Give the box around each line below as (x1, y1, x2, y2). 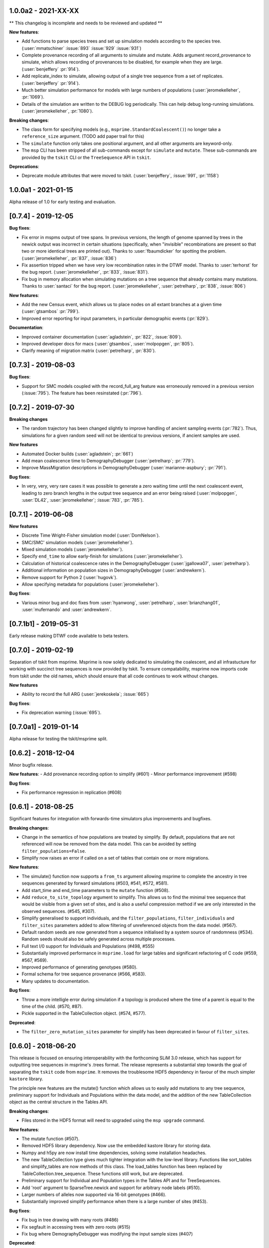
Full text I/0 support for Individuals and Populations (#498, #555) (21, 943, 155, 949)
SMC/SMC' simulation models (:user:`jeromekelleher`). (21, 539, 134, 545)
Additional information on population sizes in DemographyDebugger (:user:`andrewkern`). (21, 567, 206, 574)
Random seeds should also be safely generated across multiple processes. (21, 936, 176, 942)
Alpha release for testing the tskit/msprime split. (9, 736, 108, 742)
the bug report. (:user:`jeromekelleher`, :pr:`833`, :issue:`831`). (21, 269, 149, 275)
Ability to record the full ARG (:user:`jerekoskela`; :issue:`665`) (21, 691, 149, 697)
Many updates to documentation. (21, 978, 90, 984)
